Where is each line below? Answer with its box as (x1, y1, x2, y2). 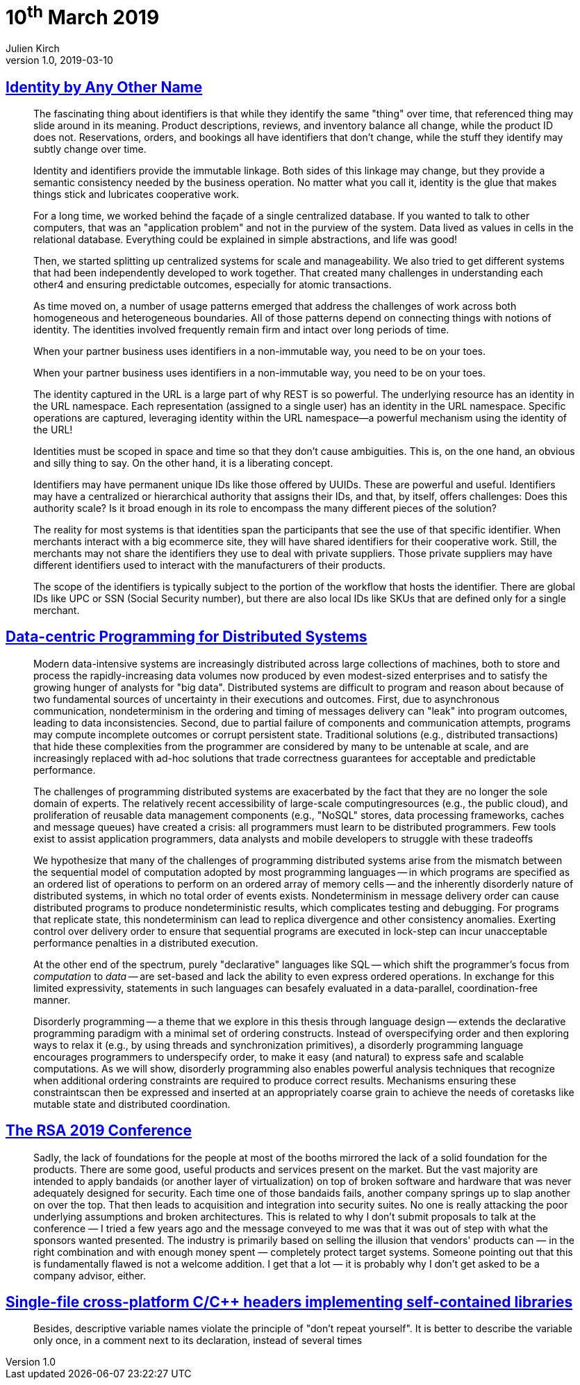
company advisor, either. (33, 1269, 147, 1282)
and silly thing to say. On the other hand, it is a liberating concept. (33, 456, 333, 469)
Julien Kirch (6, 42, 60, 55)
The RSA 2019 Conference (6, 1122, 192, 1140)
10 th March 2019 (6, 1, 160, 30)
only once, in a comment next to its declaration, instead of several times (33, 1334, 363, 1347)
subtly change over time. (33, 142, 147, 155)
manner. (33, 993, 71, 1006)
